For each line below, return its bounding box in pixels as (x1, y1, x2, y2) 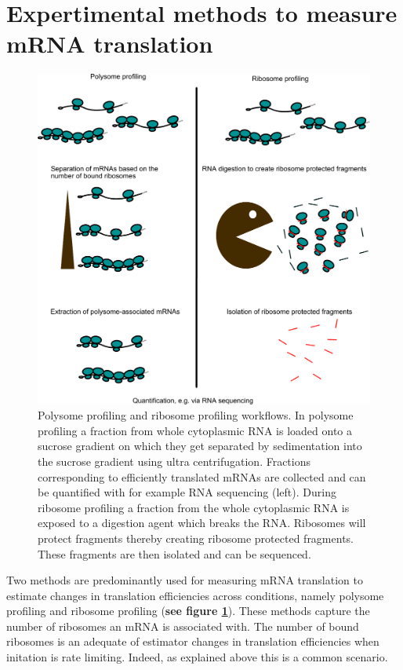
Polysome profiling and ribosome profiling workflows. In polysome (38, 407, 354, 423)
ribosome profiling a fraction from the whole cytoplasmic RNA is (38, 499, 350, 515)
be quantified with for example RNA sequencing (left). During (38, 484, 336, 500)
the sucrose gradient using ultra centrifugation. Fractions (38, 452, 311, 469)
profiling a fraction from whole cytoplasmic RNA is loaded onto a (38, 422, 353, 438)
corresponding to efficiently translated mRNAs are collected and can (38, 468, 366, 485)
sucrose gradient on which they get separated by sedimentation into (38, 438, 362, 454)
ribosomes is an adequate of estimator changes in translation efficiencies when (6, 633, 379, 650)
